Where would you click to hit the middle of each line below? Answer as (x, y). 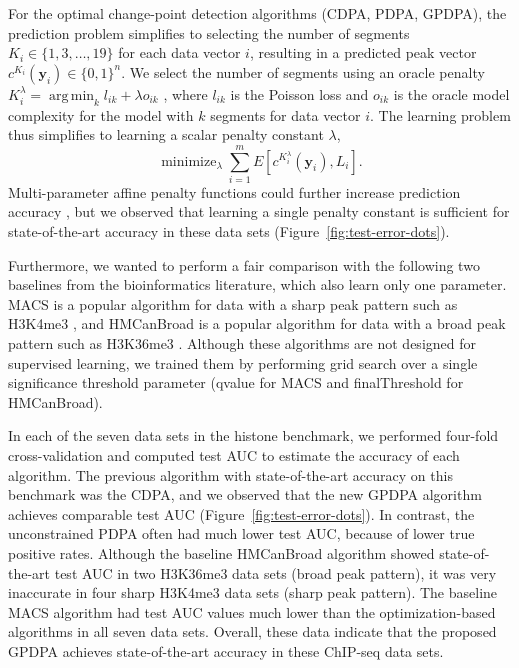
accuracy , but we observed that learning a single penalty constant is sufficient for (259, 211)
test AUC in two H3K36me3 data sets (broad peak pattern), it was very (275, 572)
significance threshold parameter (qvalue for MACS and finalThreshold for (236, 382)
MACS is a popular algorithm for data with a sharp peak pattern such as (233, 303)
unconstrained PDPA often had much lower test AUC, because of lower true (241, 533)
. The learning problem (440, 114)
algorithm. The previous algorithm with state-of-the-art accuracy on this (230, 474)
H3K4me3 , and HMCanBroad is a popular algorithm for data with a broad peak (257, 323)
